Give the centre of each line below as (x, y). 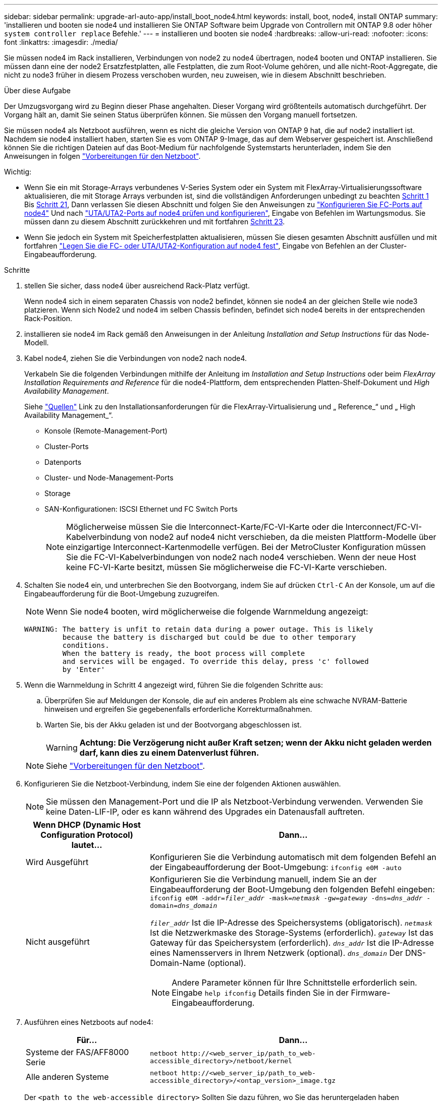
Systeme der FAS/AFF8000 (77, 1052)
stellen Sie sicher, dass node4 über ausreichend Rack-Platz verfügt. (137, 286)
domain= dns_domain (184, 906)
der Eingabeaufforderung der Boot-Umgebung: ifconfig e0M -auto (276, 867)
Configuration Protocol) (87, 835)
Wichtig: (18, 172)
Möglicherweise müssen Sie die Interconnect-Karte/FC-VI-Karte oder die (205, 527)
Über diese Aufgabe (37, 90)
